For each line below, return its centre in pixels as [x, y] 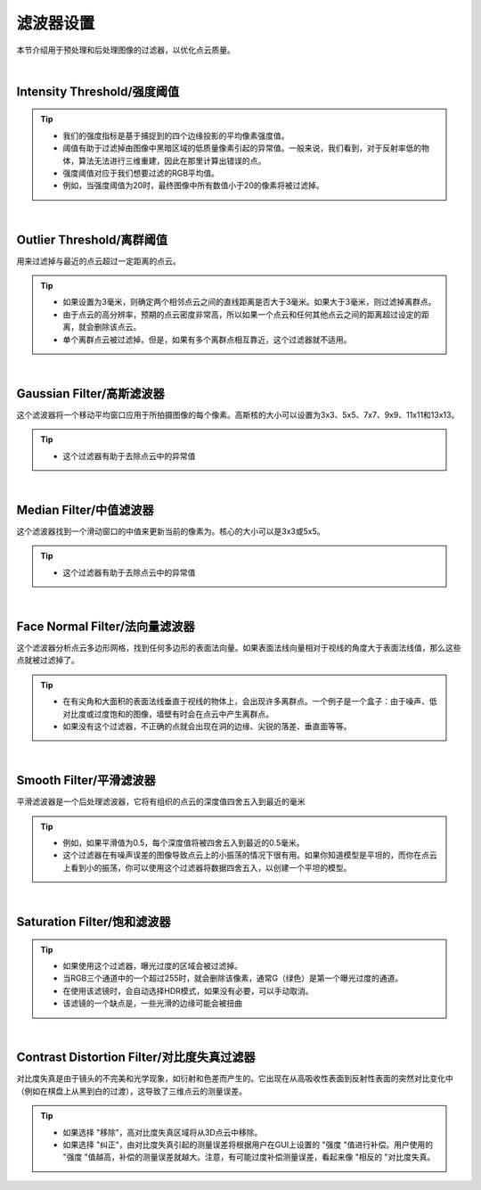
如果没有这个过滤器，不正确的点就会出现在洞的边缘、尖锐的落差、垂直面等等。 [207, 726]
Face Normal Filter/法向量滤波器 [106, 626]
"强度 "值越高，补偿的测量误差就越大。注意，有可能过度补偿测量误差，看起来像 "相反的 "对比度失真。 [249, 1157]
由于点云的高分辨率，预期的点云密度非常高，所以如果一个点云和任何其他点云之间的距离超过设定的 [242, 314]
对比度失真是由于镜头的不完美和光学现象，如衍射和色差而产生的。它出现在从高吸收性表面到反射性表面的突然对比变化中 [235, 1079]
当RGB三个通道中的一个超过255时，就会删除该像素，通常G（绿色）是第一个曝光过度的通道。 [233, 978]
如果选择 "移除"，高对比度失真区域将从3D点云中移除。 [163, 1132]
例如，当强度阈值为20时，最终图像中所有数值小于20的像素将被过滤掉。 [193, 185]
